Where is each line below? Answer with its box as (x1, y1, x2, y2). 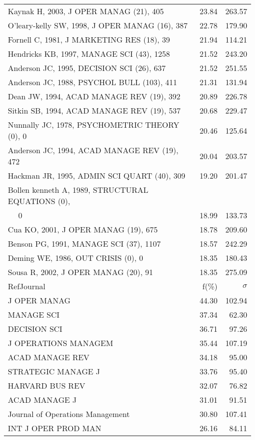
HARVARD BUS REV (8, 380, 85, 391)
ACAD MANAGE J (8, 394, 76, 405)
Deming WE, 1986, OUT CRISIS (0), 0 (8, 252, 143, 263)
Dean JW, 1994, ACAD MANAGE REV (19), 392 (8, 91, 180, 102)
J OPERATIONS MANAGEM (8, 337, 113, 348)
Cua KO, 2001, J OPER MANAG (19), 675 (8, 224, 158, 235)
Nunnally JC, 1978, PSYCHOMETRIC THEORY (8, 119, 179, 130)
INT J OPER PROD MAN (8, 422, 102, 434)
